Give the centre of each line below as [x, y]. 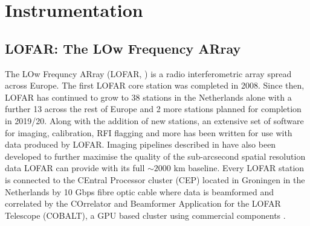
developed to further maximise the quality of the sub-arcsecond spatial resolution [155, 156]
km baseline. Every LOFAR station [239, 168]
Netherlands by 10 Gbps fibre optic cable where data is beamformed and [139, 191]
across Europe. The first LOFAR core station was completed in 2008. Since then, [155, 85]
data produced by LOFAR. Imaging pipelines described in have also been [140, 144]
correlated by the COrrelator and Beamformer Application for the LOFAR [143, 203]
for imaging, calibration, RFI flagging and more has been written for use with [149, 132]
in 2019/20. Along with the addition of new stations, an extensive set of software [154, 120]
